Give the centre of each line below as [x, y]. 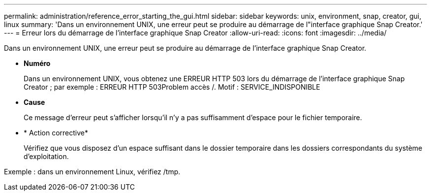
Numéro [37, 63]
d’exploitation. [46, 156]
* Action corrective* [56, 133]
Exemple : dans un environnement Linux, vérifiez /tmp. [92, 172]
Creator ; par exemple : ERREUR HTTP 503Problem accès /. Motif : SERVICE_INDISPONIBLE [172, 87]
